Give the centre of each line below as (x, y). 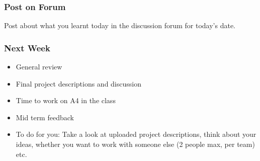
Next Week (27, 48)
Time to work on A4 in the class (66, 100)
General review (39, 67)
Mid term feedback (45, 117)
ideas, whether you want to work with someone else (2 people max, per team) (135, 144)
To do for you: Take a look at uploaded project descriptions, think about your (136, 134)
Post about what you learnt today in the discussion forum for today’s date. (120, 25)
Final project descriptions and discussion (78, 83)
